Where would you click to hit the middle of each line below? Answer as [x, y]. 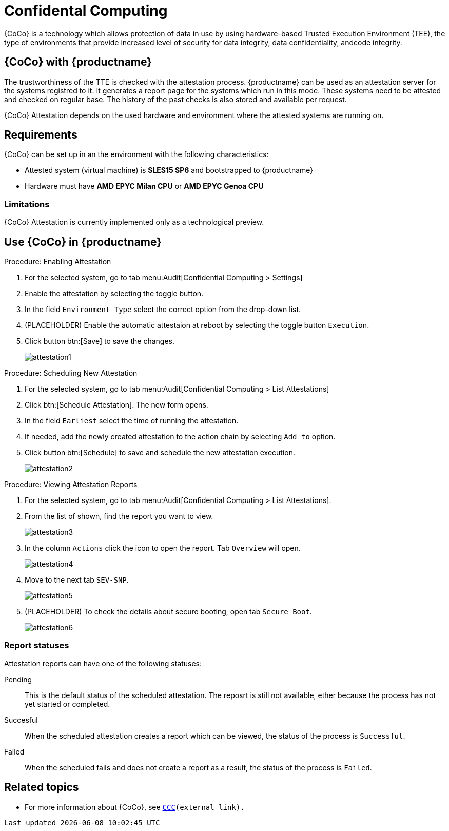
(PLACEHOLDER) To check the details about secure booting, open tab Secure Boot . [168, 612]
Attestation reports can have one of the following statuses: [103, 663]
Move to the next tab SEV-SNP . [77, 580]
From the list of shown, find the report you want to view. [119, 516]
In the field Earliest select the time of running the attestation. [132, 421]
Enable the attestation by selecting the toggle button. [114, 294]
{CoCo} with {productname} [78, 62]
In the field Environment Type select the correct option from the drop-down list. [163, 310]
